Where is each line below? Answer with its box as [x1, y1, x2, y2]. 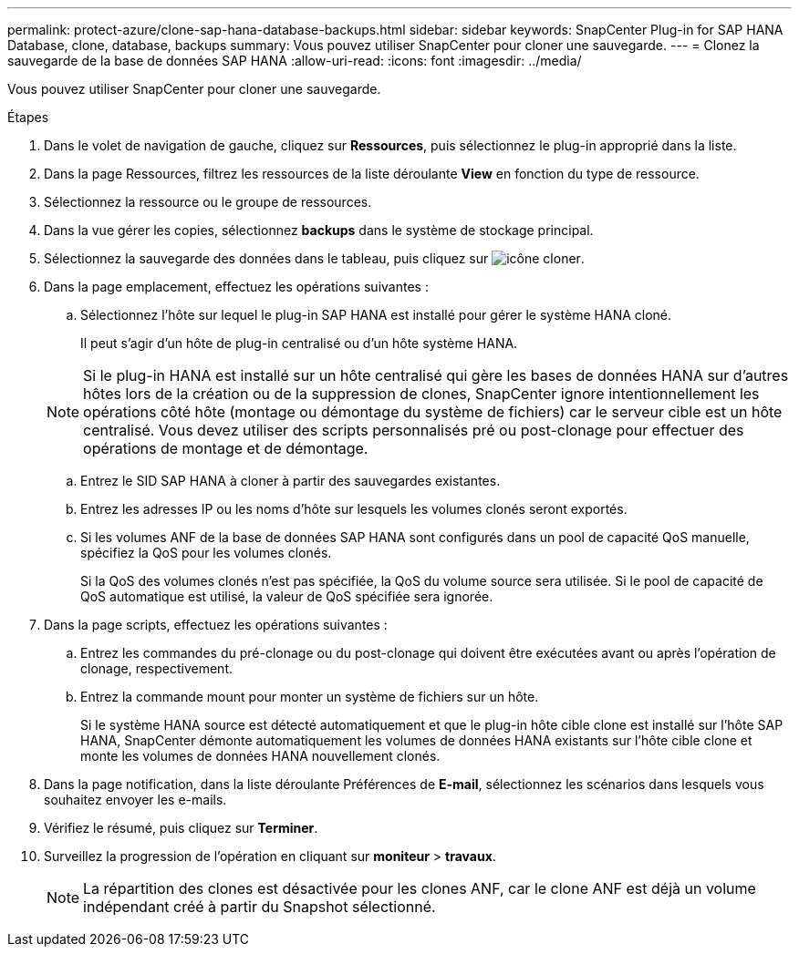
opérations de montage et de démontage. [83, 439, 368, 457]
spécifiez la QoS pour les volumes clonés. [80, 545, 332, 560]
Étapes [7, 109, 49, 125]
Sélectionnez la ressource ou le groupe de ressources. [44, 194, 372, 210]
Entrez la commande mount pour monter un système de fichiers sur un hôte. [80, 689, 539, 704]
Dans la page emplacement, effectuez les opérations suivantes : [44, 279, 429, 294]
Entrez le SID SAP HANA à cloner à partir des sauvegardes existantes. [80, 473, 501, 488]
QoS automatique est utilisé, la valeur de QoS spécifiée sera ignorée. [80, 589, 493, 604]
